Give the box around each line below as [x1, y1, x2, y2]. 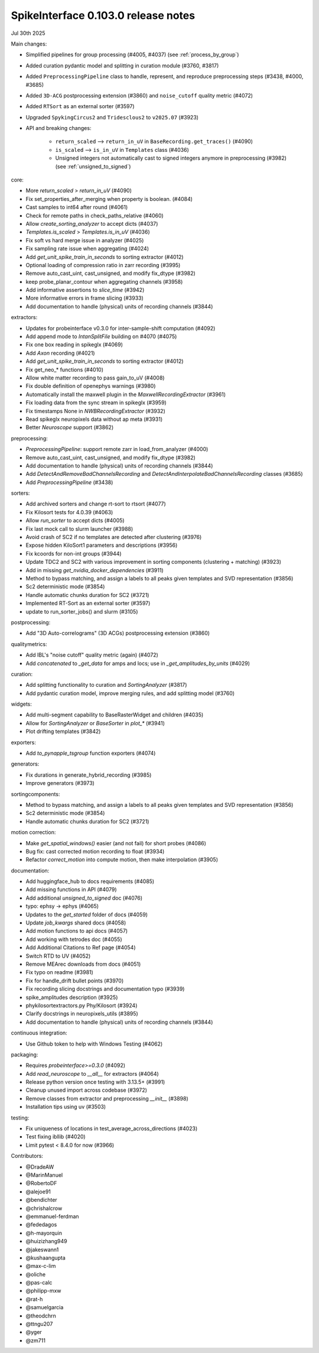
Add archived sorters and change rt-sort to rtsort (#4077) [25, 500, 167, 508]
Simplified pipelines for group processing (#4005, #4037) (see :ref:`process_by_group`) [25, 51, 239, 59]
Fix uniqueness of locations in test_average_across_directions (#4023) [25, 1125, 198, 1132]
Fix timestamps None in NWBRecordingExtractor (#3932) [25, 407, 165, 414]
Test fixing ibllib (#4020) [25, 1133, 86, 1140]
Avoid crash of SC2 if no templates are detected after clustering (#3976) [25, 534, 202, 541]
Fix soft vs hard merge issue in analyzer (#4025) [25, 236, 144, 244]
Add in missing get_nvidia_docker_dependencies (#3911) [25, 566, 164, 573]
